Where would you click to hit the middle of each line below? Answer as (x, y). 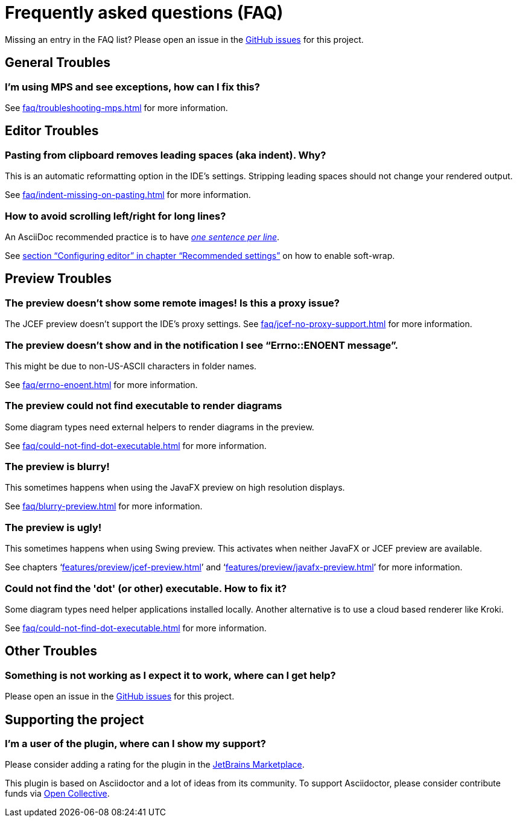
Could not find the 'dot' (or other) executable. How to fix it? (146, 588)
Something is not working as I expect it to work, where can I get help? (170, 675)
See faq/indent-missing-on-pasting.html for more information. (128, 195)
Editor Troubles (52, 131)
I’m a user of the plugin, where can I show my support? (135, 743)
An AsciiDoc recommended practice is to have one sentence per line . (142, 237)
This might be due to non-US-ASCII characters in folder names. (131, 366)
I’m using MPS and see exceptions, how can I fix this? (132, 87)
